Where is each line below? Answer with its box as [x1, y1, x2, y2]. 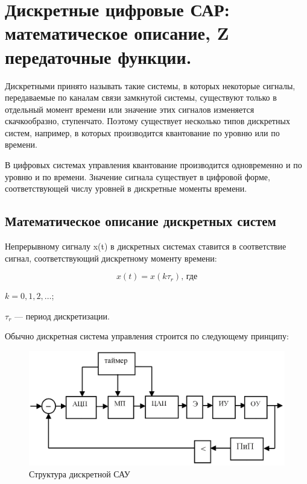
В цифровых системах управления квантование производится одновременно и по [5, 159, 302, 171]
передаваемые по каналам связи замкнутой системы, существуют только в [5, 91, 277, 104]
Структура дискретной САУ [29, 467, 130, 480]
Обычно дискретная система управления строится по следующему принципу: [5, 330, 289, 342]
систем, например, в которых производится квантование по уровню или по [5, 126, 280, 139]
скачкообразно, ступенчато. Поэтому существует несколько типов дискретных [5, 115, 290, 127]
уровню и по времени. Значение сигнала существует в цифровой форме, [5, 170, 270, 183]
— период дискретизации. [14, 309, 110, 322]
